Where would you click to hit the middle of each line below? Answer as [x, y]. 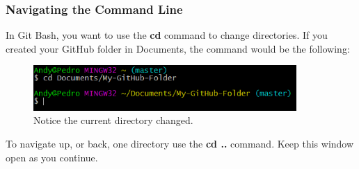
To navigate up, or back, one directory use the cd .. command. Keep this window [180, 144]
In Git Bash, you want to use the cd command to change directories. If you [167, 35]
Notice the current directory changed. [113, 120]
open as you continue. [52, 157]
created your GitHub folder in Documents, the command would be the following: [178, 48]
